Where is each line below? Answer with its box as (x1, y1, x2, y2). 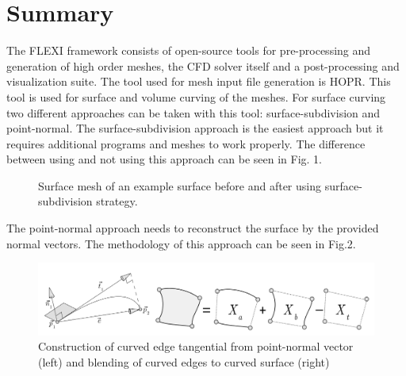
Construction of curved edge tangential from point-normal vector (38, 338, 354, 355)
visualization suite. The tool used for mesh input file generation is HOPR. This (6, 73, 391, 90)
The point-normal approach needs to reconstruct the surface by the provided (6, 220, 379, 236)
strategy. (96, 193, 138, 209)
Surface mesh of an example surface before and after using (38, 177, 321, 194)
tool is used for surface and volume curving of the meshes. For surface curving (6, 88, 386, 105)
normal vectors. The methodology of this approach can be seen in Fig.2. (6, 235, 356, 251)
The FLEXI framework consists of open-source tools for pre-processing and (6, 42, 371, 59)
